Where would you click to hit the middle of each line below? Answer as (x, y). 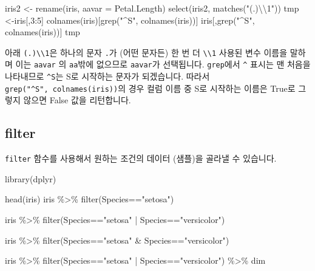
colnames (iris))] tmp (42, 32)
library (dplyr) (31, 178)
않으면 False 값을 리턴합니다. (77, 100)
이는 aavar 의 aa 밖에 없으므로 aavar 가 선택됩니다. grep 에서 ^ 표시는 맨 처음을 (163, 64)
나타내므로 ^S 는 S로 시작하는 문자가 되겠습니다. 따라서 (107, 76)
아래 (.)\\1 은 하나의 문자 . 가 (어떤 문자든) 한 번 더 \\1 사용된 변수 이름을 (146, 52)
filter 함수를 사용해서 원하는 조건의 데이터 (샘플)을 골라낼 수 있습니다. (141, 158)
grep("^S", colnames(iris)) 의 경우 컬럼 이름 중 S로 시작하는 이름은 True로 (150, 88)
